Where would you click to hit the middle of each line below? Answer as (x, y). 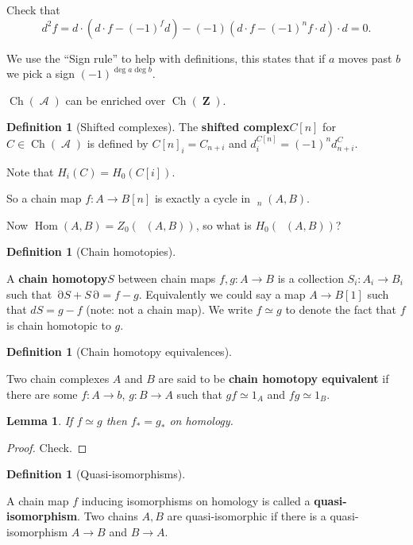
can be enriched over (116, 100)
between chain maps (167, 278)
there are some (42, 394)
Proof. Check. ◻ (47, 447)
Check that (33, 10)
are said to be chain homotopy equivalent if (274, 378)
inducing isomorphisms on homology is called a (196, 500)
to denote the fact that (341, 309)
